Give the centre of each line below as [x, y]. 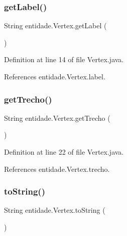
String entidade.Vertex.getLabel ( [55, 26]
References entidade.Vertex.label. [55, 76]
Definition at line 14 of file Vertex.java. [64, 59]
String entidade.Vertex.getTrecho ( [57, 117]
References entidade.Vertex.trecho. [57, 169]
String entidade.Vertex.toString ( [55, 210]
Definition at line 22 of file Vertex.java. [64, 152]
